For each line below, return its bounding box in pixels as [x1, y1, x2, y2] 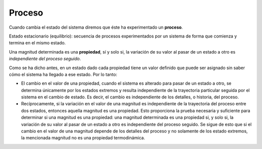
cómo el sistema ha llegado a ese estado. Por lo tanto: [9, 71, 117, 77]
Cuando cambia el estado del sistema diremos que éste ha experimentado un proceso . [9, 24, 183, 30]
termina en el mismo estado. [9, 40, 66, 46]
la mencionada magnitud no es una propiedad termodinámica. [21, 135, 145, 141]
